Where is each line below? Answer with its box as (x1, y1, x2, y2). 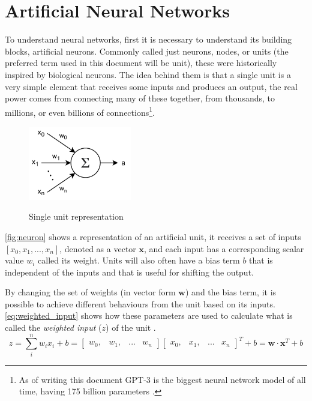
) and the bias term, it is (185, 286, 277, 298)
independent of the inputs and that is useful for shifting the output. (5, 265, 254, 278)
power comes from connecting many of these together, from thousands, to (5, 92, 275, 104)
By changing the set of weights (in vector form (5, 286, 176, 298)
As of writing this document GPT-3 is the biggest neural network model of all (19, 373, 306, 385)
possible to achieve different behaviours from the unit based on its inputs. (5, 297, 275, 310)
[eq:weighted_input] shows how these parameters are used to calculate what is (5, 309, 293, 322)
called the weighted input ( (5, 321, 102, 334)
